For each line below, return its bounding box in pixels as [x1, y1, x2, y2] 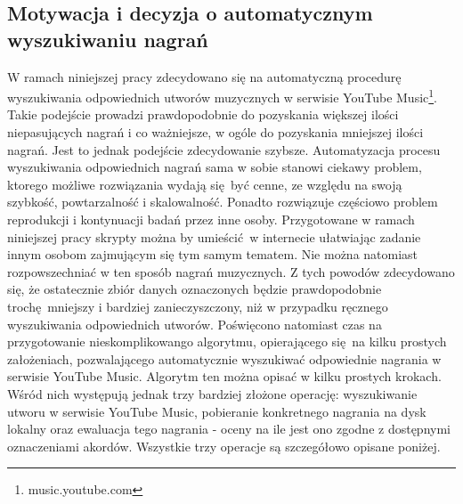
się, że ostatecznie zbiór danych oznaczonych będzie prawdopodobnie [7, 280, 382, 298]
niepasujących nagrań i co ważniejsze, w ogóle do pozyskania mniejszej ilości [7, 123, 424, 142]
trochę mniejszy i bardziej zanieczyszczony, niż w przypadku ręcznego [7, 297, 388, 315]
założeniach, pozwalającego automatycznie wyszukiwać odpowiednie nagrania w [7, 349, 442, 368]
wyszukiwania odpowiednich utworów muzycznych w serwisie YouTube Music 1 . [7, 85, 438, 106]
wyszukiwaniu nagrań [7, 25, 208, 53]
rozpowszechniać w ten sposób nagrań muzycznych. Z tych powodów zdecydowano [7, 262, 455, 280]
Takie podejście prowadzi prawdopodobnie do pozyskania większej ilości [7, 105, 399, 124]
